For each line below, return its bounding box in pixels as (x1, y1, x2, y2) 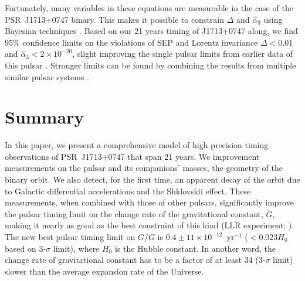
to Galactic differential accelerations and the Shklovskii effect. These (5, 184, 251, 197)
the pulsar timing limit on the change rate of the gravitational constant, (5, 207, 263, 220)
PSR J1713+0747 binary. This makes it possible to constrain (5, 13, 225, 25)
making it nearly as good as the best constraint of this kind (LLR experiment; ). (5, 219, 294, 231)
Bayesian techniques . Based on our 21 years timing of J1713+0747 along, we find (5, 25, 298, 37)
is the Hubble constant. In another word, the (114, 242, 276, 254)
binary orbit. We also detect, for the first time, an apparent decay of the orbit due (5, 173, 300, 186)
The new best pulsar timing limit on (5, 231, 135, 243)
